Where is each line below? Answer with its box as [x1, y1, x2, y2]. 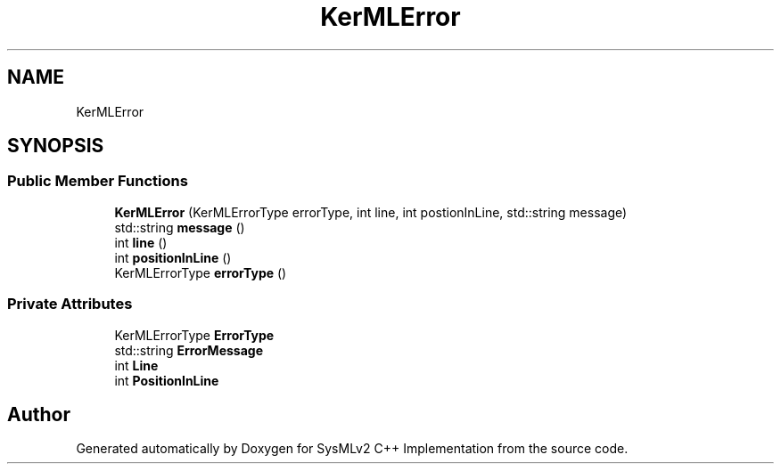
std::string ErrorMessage [114, 342, 263, 358]
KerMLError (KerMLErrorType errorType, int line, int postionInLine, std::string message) [114, 204, 628, 220]
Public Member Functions [7, 172, 188, 191]
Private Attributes [7, 295, 133, 313]
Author [7, 402, 70, 426]
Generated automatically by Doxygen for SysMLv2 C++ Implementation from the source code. [76, 441, 629, 457]
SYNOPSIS [7, 134, 104, 158]
